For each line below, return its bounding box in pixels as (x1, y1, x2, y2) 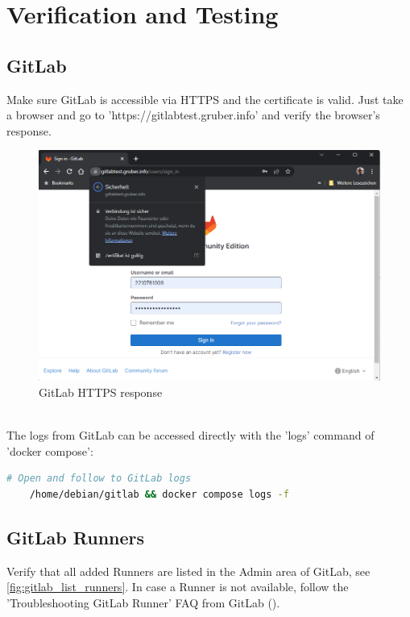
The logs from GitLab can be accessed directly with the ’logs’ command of (6, 427, 375, 444)
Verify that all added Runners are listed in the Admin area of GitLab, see (6, 562, 371, 579)
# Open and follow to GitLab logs (6, 473, 192, 485)
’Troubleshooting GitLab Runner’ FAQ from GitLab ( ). (6, 594, 280, 611)
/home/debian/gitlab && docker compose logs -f (29, 489, 289, 501)
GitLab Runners (6, 525, 145, 550)
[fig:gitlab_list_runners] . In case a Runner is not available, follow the (6, 578, 349, 595)
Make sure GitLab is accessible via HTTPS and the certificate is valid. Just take (6, 90, 404, 107)
